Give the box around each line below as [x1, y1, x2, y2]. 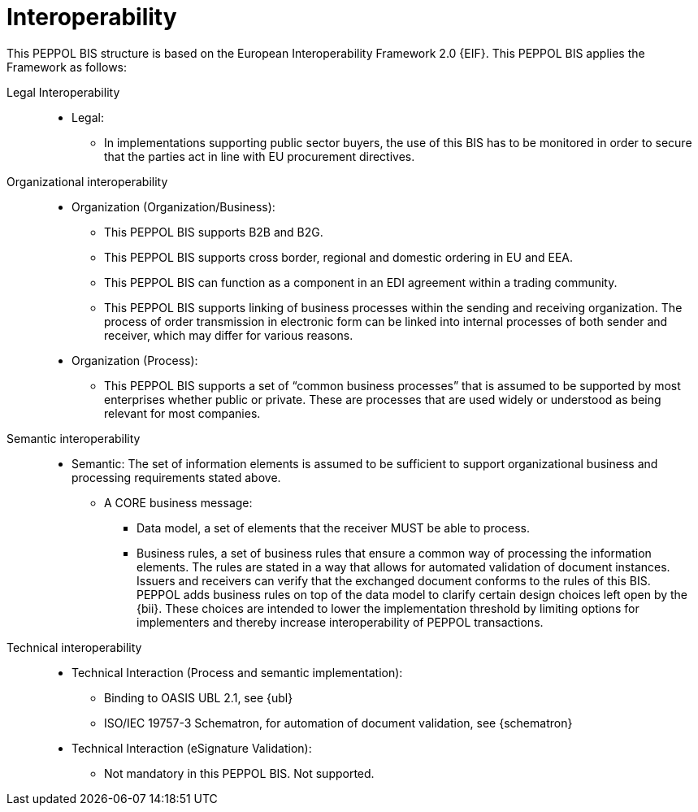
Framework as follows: [7, 59, 128, 74]
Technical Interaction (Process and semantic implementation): [72, 665, 403, 680]
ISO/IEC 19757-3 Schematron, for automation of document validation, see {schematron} [104, 715, 573, 730]
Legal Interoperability [7, 85, 120, 99]
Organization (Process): [72, 353, 198, 367]
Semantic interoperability [7, 431, 141, 445]
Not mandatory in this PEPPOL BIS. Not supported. [104, 766, 375, 780]
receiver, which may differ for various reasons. [104, 328, 353, 342]
